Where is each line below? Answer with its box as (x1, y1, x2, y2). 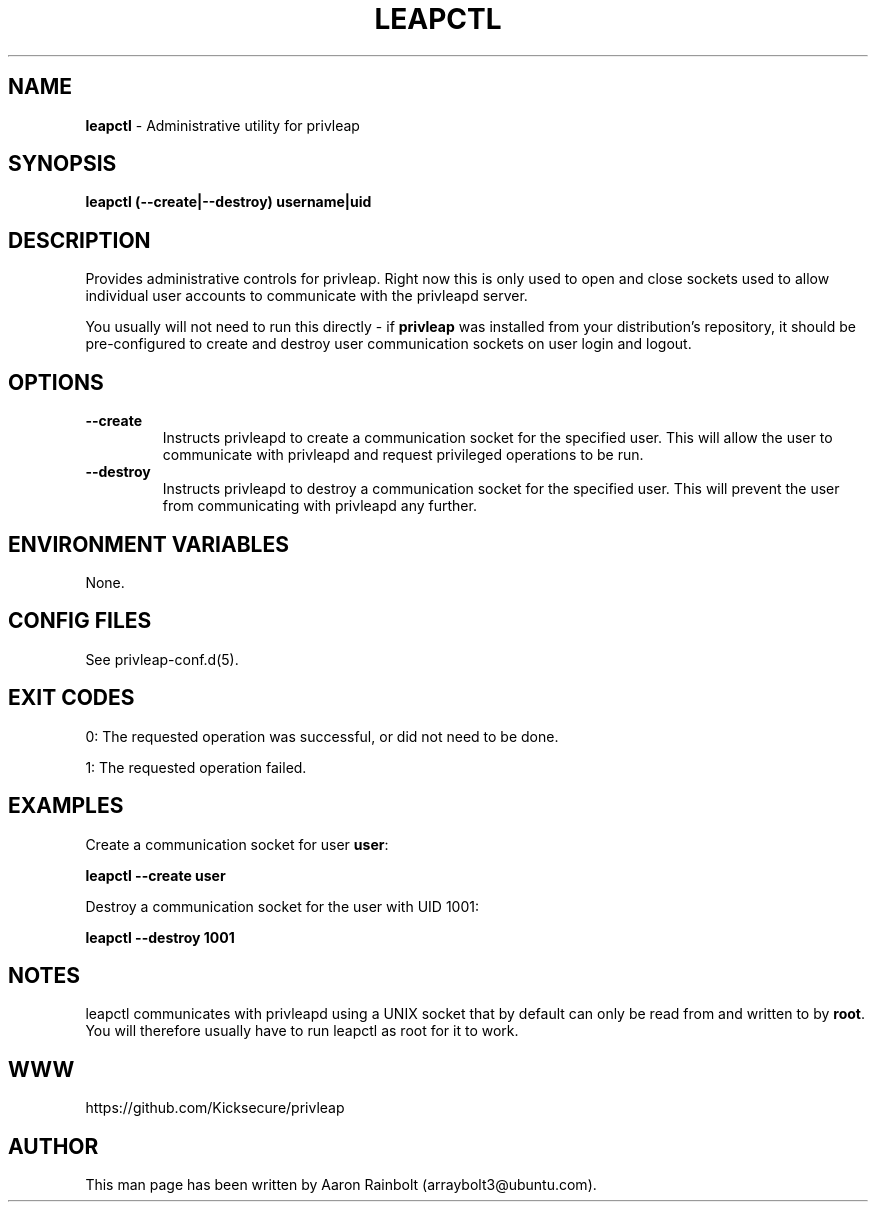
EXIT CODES (8, 685, 135, 711)
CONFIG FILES (8, 608, 152, 634)
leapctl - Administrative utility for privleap (85, 116, 360, 134)
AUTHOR (8, 1133, 99, 1159)
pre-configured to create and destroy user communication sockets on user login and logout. (85, 335, 692, 353)
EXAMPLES (8, 793, 124, 819)
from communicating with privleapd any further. (162, 497, 477, 515)
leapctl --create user (85, 866, 226, 884)
